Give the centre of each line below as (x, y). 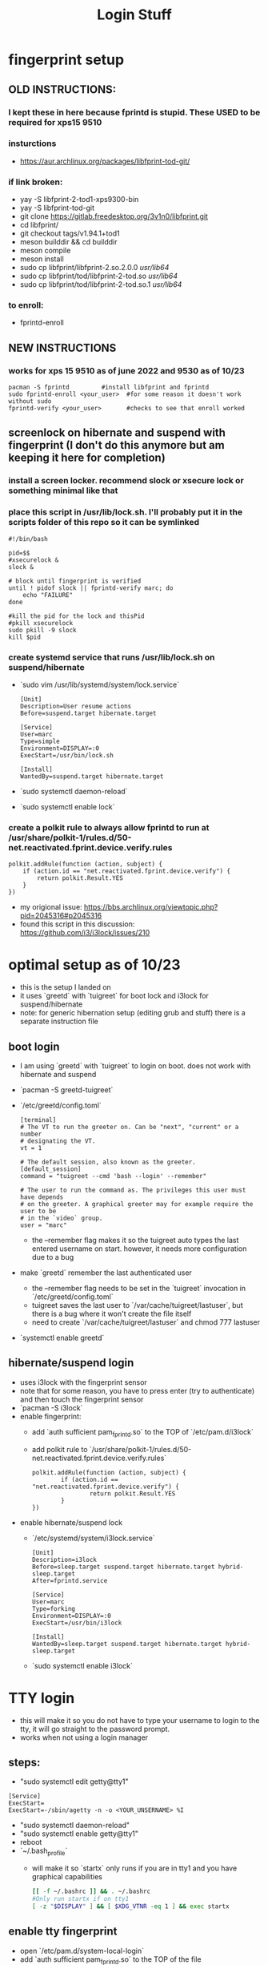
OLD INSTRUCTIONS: (62, 89)
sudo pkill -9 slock (43, 630)
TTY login (42, 1698)
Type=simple (40, 741)
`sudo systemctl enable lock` (67, 806)
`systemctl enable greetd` (62, 1338)
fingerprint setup (66, 60)
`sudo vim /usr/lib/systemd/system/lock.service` (100, 684)
